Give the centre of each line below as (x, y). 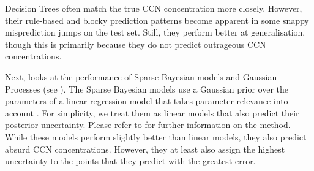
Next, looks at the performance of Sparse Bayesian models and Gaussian (141, 76)
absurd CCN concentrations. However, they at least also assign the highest (145, 149)
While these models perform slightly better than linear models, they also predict (156, 136)
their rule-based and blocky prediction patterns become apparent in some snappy (157, 20)
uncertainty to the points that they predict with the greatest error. (130, 161)
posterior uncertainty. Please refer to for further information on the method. (148, 125)
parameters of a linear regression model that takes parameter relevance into (147, 101)
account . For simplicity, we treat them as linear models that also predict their (152, 112)
